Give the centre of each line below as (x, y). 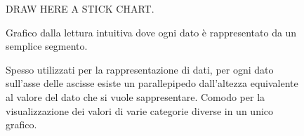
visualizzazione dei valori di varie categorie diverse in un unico (140, 110)
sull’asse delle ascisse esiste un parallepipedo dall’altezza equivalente (152, 83)
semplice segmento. (47, 46)
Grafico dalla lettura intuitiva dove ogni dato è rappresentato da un (151, 32)
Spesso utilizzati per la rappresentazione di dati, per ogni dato (140, 69)
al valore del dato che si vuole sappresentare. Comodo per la (136, 96)
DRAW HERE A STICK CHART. (80, 8)
